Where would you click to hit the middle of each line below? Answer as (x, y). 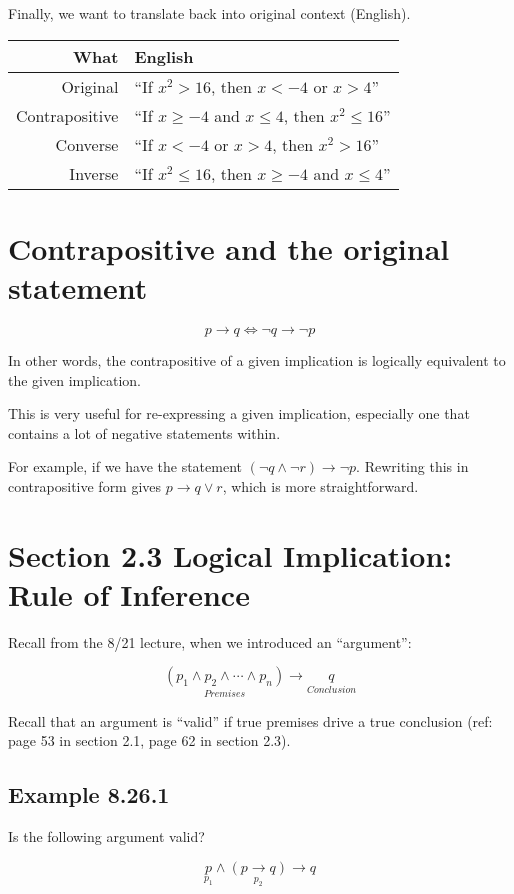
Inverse (94, 173)
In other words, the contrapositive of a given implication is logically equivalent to (257, 359)
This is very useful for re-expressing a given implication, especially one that (239, 413)
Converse (87, 144)
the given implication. (75, 379)
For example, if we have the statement (125, 466)
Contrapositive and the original (229, 247)
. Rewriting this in (412, 466)
